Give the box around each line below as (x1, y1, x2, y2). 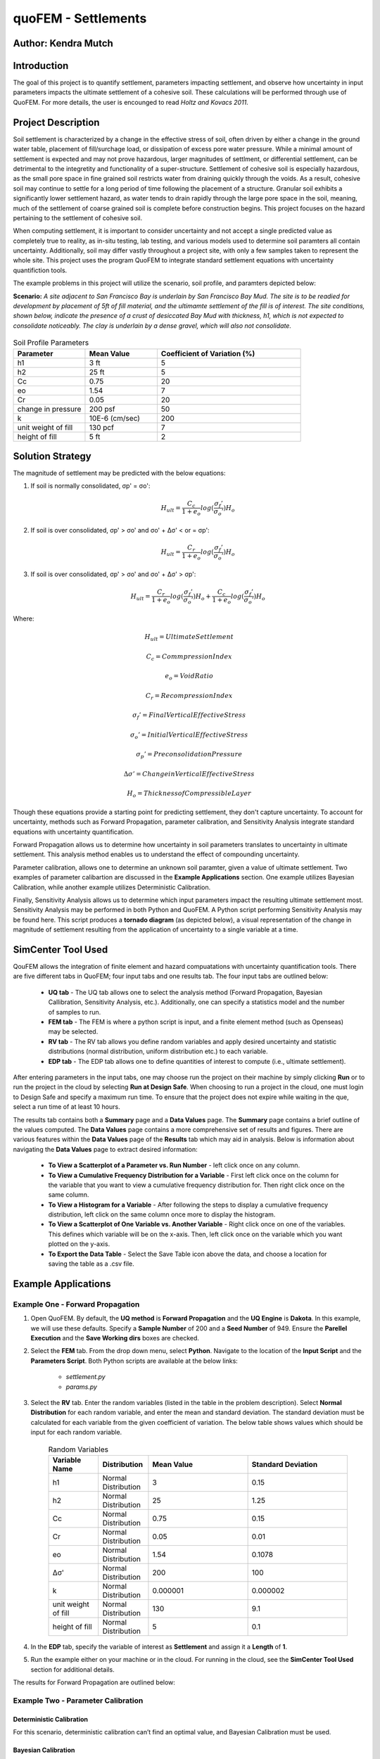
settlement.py (65, 1373, 106, 1381)
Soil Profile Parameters (13, 338, 89, 348)
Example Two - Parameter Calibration (13, 1696, 144, 1706)
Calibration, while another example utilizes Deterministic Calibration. (13, 883, 211, 891)
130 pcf (89, 422, 114, 432)
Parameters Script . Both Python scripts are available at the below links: (30, 1357, 239, 1365)
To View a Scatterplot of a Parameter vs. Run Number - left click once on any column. (48, 1161, 300, 1169)
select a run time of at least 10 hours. (13, 1103, 120, 1111)
